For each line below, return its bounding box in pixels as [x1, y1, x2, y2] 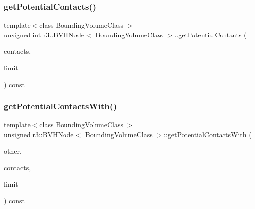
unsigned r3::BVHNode [4, 129, 74, 139]
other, [4, 145, 22, 156]
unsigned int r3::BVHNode [4, 29, 84, 39]
